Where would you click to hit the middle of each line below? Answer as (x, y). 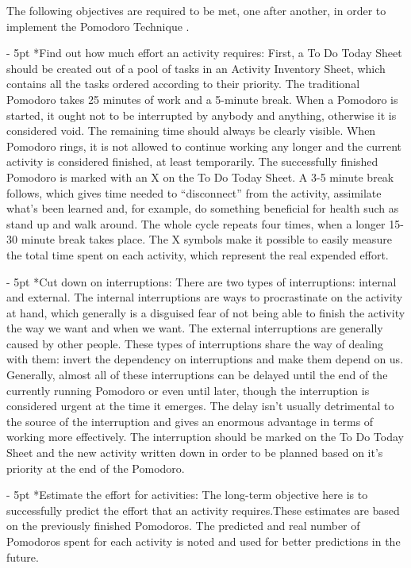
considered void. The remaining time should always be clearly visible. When (191, 130)
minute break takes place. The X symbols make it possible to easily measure (206, 239)
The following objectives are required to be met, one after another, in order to (196, 10)
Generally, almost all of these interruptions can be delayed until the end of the (197, 375)
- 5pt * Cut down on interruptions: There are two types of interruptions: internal (202, 281)
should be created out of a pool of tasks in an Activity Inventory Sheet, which (196, 68)
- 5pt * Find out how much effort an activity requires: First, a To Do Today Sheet (204, 53)
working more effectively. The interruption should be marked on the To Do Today (205, 437)
